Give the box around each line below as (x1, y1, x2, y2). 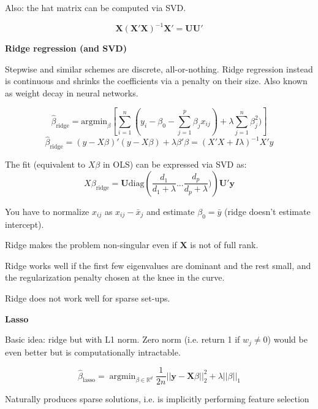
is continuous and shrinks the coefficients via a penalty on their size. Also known (5, 74, 308, 87)
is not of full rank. (190, 238, 259, 251)
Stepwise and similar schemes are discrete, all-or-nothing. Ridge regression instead (5, 62, 313, 75)
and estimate (146, 204, 195, 217)
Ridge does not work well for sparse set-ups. (5, 291, 170, 304)
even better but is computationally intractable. (5, 345, 181, 358)
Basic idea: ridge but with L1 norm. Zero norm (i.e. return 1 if (5, 333, 240, 346)
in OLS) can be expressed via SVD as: (102, 158, 247, 171)
